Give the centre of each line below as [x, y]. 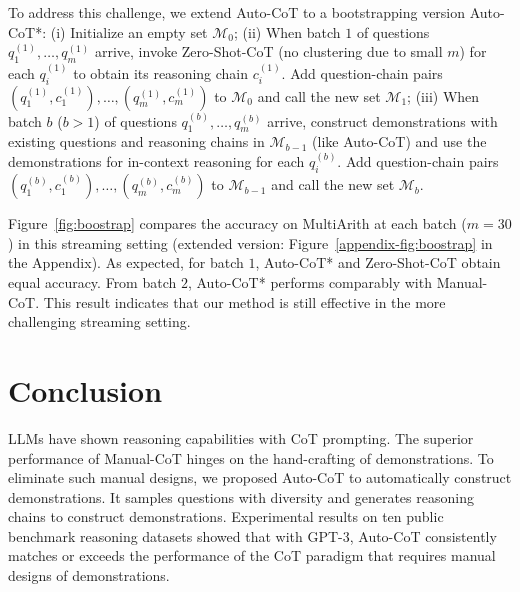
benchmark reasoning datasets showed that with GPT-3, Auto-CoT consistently [252, 535]
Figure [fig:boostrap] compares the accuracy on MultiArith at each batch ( [237, 223]
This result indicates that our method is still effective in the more [244, 301]
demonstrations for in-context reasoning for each [156, 161]
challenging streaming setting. [99, 321]
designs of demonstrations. [89, 575]
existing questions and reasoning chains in [136, 141]
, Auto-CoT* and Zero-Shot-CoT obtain [378, 262]
